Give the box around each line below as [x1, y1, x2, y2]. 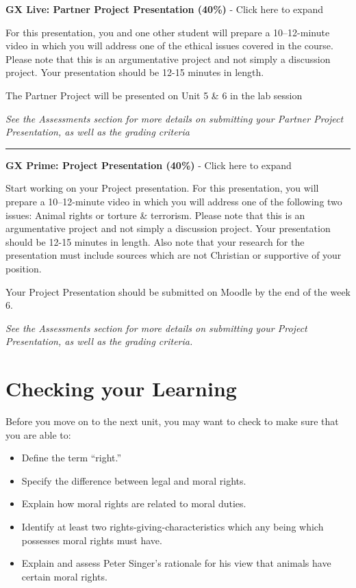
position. [5, 261, 42, 275]
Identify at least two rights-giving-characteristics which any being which [21, 519, 324, 533]
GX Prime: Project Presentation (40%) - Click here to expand [5, 157, 292, 172]
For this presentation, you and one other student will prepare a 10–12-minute [5, 25, 330, 39]
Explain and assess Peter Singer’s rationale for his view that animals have [21, 556, 331, 570]
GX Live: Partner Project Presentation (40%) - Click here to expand [5, 2, 324, 16]
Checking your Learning [5, 374, 237, 402]
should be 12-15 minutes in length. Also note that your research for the [5, 234, 305, 248]
